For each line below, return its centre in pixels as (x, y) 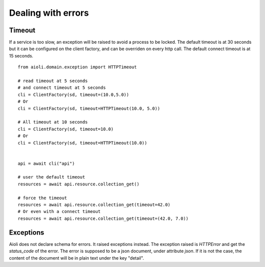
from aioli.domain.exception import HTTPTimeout (77, 67)
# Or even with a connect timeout (59, 212)
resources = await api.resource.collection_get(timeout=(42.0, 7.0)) (103, 218)
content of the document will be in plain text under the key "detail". (77, 258)
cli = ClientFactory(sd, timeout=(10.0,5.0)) (74, 94)
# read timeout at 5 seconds (53, 81)
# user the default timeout (52, 177)
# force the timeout (42, 198)
